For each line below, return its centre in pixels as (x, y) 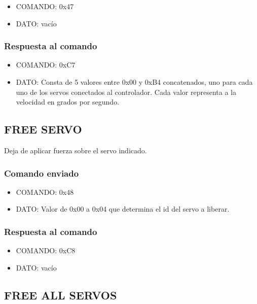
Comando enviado (42, 173)
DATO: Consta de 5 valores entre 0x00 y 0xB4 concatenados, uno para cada (134, 82)
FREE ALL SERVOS (61, 295)
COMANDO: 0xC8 (46, 250)
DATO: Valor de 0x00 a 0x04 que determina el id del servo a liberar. (123, 209)
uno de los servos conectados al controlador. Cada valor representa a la (126, 92)
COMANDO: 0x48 (45, 192)
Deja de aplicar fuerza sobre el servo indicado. (76, 150)
